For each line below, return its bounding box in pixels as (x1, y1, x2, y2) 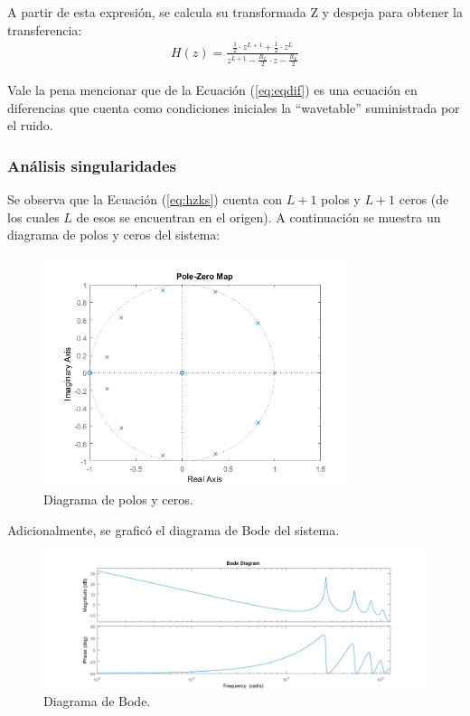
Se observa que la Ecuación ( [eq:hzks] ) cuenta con (7, 190, 283, 209)
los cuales (7, 207, 60, 226)
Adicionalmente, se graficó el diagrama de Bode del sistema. (7, 520, 340, 539)
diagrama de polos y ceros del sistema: (7, 225, 221, 244)
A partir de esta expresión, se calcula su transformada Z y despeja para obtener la (7, 3, 463, 21)
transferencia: (7, 20, 82, 39)
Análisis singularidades (7, 154, 176, 176)
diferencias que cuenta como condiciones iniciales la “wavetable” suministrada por (7, 98, 460, 117)
